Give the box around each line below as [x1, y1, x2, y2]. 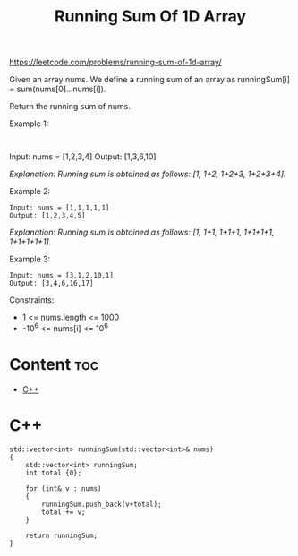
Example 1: [9, 118, 49, 129]
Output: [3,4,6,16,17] [9, 279, 94, 288]
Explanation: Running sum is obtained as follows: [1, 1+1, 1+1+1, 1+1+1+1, [9, 227, 275, 238]
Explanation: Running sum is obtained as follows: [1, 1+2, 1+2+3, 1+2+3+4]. [9, 168, 286, 180]
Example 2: [9, 186, 51, 197]
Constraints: [9, 295, 55, 305]
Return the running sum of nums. [9, 101, 132, 112]
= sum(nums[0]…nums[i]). [9, 83, 106, 95]
